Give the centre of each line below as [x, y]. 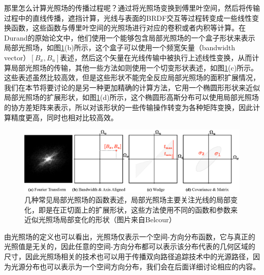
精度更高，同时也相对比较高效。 [64, 117]
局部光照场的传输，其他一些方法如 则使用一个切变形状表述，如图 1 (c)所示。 [135, 67]
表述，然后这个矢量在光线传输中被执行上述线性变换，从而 [156, 57]
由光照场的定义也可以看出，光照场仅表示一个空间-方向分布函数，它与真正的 [130, 236]
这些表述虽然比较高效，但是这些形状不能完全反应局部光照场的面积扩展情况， [132, 77]
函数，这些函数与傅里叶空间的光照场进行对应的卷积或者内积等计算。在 [128, 28]
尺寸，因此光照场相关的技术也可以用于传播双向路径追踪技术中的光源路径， [128, 256]
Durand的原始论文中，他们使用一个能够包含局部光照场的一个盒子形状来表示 [130, 37]
